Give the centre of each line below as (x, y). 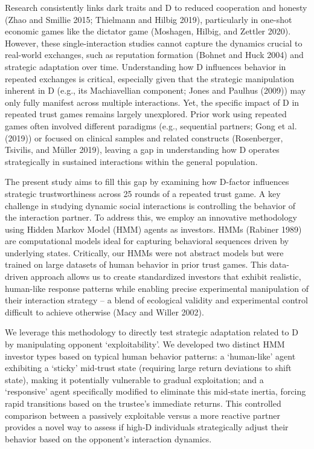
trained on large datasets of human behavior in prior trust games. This (136, 264)
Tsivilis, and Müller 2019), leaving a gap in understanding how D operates (142, 150)
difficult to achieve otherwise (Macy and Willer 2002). (104, 312)
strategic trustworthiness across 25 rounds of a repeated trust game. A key (143, 193)
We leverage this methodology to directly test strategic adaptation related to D (152, 332)
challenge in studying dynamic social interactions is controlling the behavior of (150, 205)
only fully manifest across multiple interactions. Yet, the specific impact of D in (152, 102)
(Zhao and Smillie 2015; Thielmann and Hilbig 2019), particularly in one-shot (149, 19)
